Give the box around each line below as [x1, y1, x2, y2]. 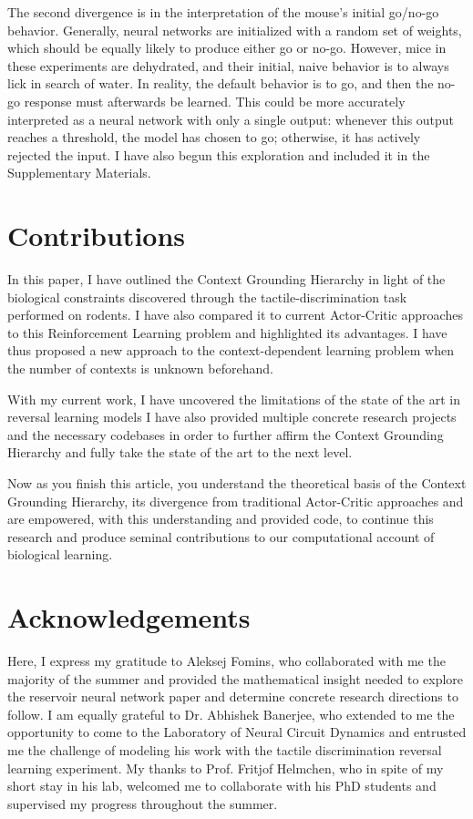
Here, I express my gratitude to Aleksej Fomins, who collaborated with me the [7, 651, 446, 671]
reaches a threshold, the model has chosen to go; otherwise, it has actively [7, 128, 421, 147]
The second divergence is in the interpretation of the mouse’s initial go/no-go [7, 3, 439, 21]
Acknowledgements [7, 599, 251, 636]
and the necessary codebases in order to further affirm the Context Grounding [7, 425, 444, 444]
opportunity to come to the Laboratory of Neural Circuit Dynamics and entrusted [7, 722, 467, 742]
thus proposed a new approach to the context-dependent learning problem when [7, 341, 454, 360]
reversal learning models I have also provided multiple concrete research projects [7, 407, 457, 426]
